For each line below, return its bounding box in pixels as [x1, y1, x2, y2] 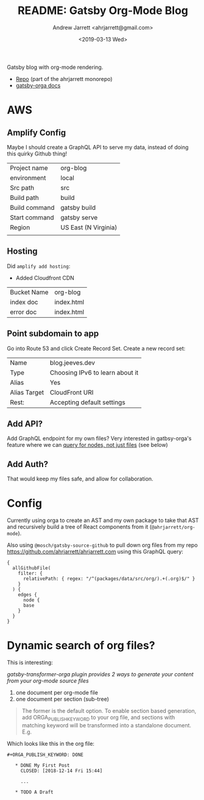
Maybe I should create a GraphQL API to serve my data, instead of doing [7, 143, 189, 151]
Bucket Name [10, 288, 49, 296]
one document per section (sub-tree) [15, 696, 109, 703]
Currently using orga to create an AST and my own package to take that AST [7, 516, 199, 524]
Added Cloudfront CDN [15, 274, 75, 281]
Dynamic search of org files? [7, 638, 155, 652]
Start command [10, 213, 54, 221]
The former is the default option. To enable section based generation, [21, 707, 197, 715]
